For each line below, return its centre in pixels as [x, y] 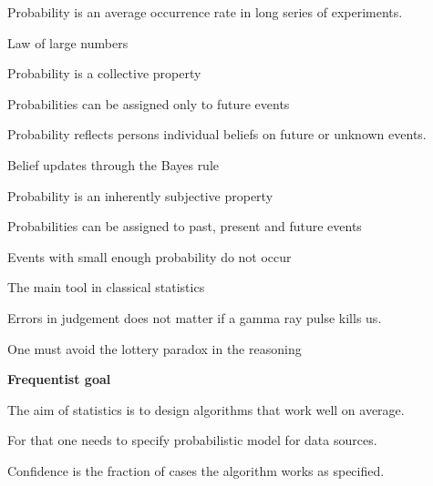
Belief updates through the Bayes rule [113, 164]
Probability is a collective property [104, 73]
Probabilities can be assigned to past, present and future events [185, 226]
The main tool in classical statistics [106, 287]
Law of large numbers [68, 42]
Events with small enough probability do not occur [149, 256]
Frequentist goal [59, 379]
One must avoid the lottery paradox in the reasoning [155, 348]
